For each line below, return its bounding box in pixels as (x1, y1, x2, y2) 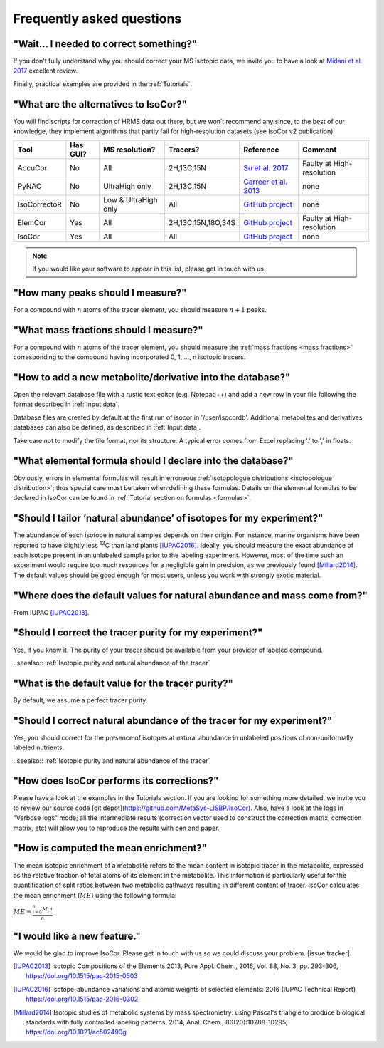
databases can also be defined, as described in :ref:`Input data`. (13, 423, 201, 432)
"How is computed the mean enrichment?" (13, 842, 208, 854)
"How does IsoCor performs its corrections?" (13, 775, 219, 787)
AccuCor (17, 162, 48, 172)
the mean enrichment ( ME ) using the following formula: (13, 891, 177, 899)
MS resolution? (103, 145, 156, 155)
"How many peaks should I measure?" (13, 286, 187, 299)
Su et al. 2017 (243, 162, 289, 172)
